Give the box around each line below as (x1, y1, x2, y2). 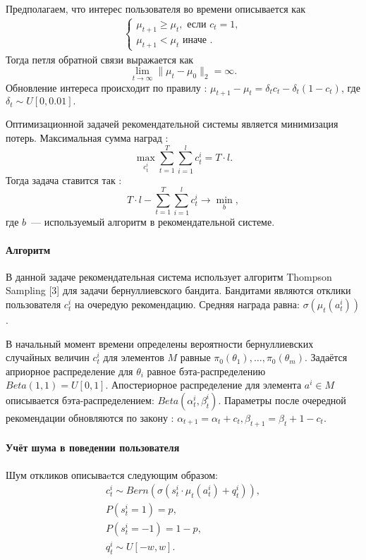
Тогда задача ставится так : (6, 172, 122, 187)
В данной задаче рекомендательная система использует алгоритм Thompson (6, 269, 332, 284)
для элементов (103, 350, 164, 365)
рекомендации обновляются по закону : (6, 410, 174, 425)
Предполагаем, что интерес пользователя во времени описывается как (6, 1, 305, 16)
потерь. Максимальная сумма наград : (6, 130, 169, 145)
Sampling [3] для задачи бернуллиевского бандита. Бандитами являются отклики (6, 283, 351, 298)
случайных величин (6, 350, 90, 365)
